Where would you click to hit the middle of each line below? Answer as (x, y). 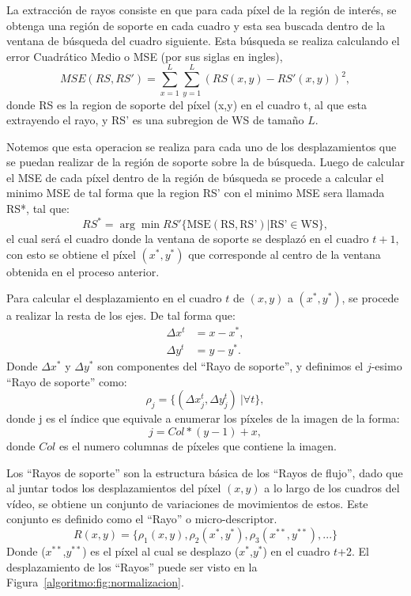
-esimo (386, 366)
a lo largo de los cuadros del (332, 488)
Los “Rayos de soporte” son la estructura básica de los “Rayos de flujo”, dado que (205, 472)
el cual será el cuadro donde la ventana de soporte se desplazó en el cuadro (188, 239)
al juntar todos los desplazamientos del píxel (114, 488)
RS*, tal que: (38, 209)
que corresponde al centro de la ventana (285, 254)
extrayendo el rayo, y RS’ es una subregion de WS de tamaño (155, 120)
